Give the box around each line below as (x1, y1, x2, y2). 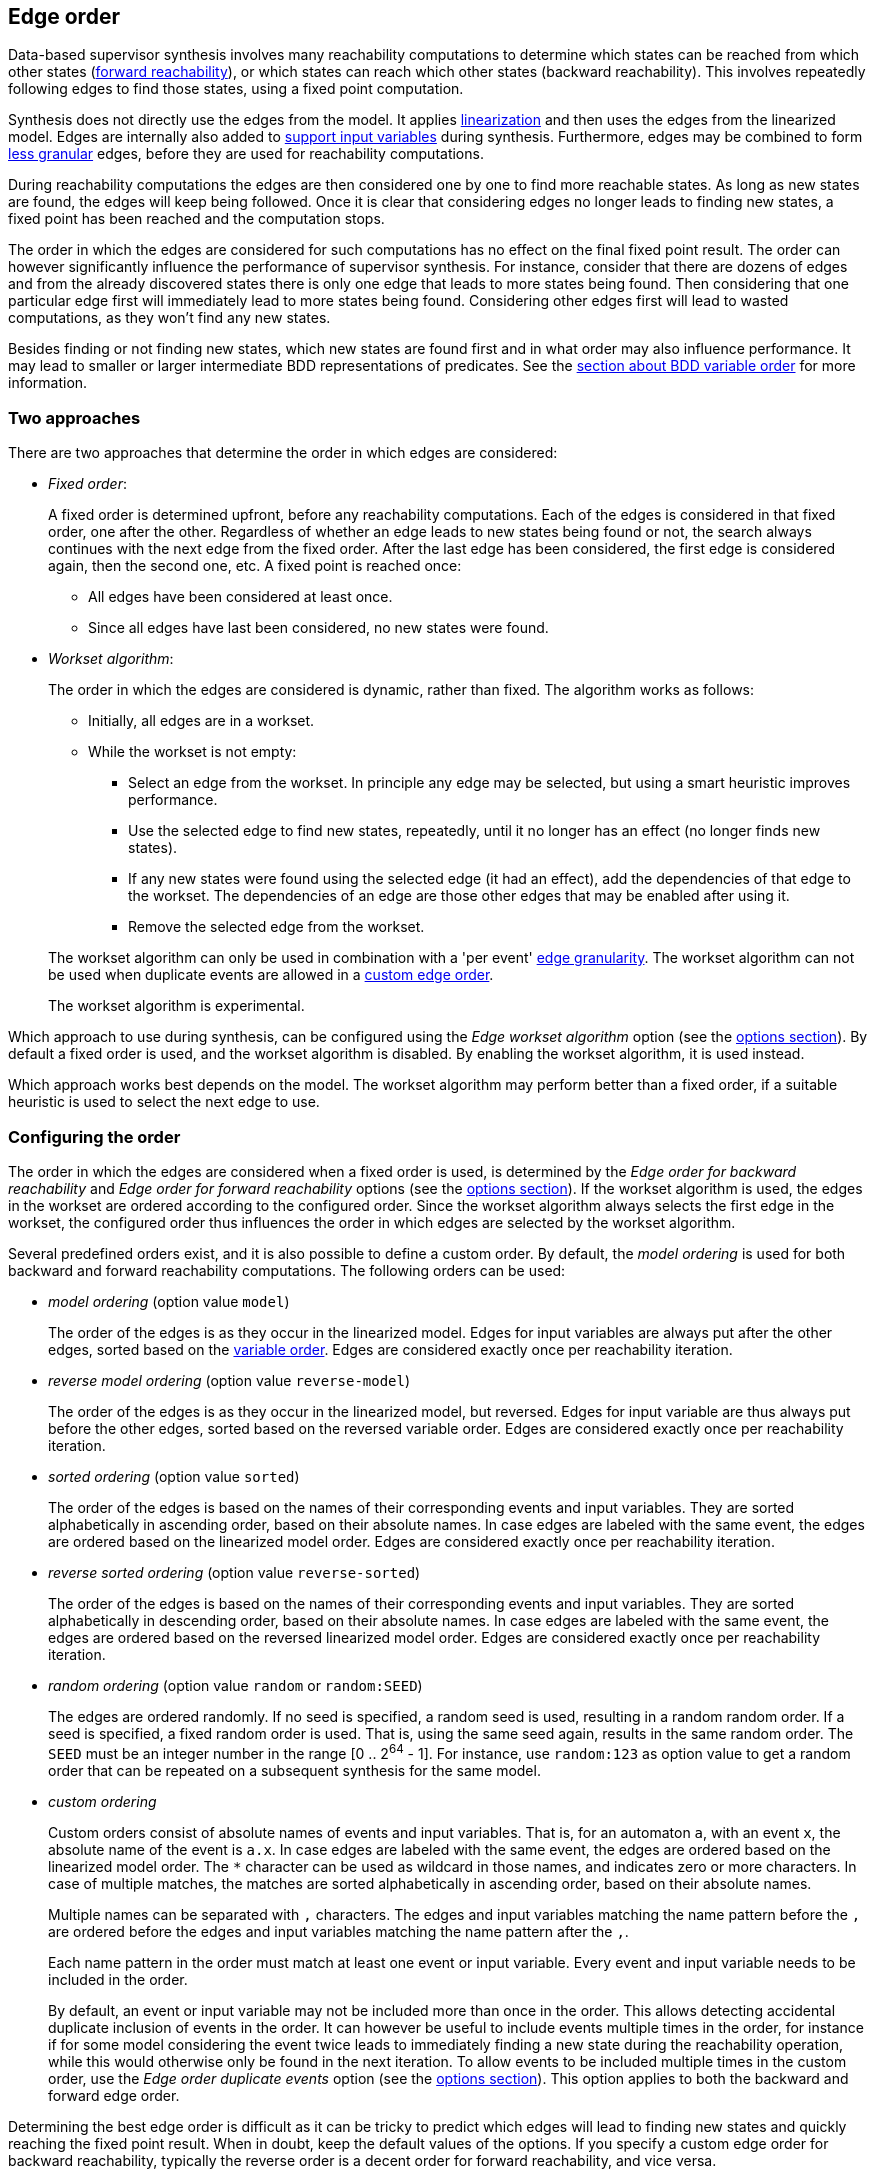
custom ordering (48, 1792, 157, 1810)
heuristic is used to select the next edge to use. (8, 1093, 320, 1111)
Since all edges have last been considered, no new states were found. (88, 619, 549, 637)
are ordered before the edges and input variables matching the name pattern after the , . (48, 1922, 629, 1940)
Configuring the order (8, 1126, 181, 1147)
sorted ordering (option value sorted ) (48, 1467, 300, 1485)
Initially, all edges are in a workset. (88, 712, 315, 730)
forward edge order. (48, 2086, 180, 2104)
